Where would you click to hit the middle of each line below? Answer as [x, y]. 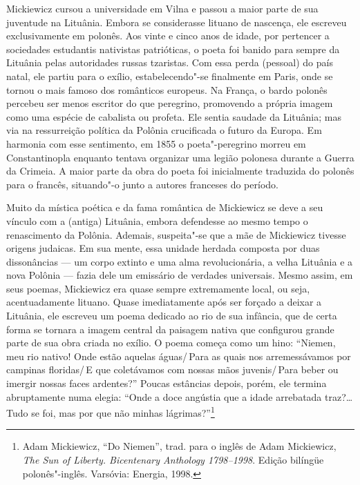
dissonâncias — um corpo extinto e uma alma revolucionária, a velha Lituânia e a [180, 261]
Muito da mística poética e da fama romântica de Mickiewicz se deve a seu [165, 207]
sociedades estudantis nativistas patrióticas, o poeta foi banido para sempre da [173, 49]
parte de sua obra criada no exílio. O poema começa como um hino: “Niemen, [171, 343]
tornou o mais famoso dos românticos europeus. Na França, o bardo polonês [167, 89]
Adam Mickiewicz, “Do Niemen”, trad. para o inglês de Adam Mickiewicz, [179, 446]
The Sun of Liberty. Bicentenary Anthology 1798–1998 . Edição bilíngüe [173, 460]
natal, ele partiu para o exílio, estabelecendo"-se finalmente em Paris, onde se [170, 76]
